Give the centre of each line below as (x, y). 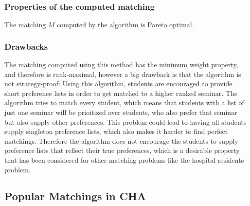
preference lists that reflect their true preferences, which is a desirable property (122, 150)
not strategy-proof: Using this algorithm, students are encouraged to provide (118, 84)
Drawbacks (26, 46)
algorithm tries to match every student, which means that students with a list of (124, 103)
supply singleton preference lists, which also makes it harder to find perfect (116, 131)
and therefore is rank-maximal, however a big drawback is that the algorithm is (123, 74)
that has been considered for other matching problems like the (97, 159)
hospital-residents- (219, 159)
